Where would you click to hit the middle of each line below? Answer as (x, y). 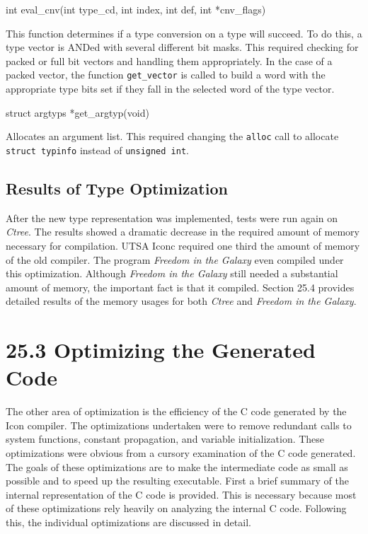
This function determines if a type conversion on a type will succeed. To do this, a (184, 33)
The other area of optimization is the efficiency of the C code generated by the (176, 411)
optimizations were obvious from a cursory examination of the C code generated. (181, 452)
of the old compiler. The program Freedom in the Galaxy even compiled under (175, 259)
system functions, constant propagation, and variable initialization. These (165, 439)
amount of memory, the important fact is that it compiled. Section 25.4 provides (180, 287)
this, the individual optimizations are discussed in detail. (128, 522)
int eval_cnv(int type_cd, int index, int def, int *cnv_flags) (136, 9)
